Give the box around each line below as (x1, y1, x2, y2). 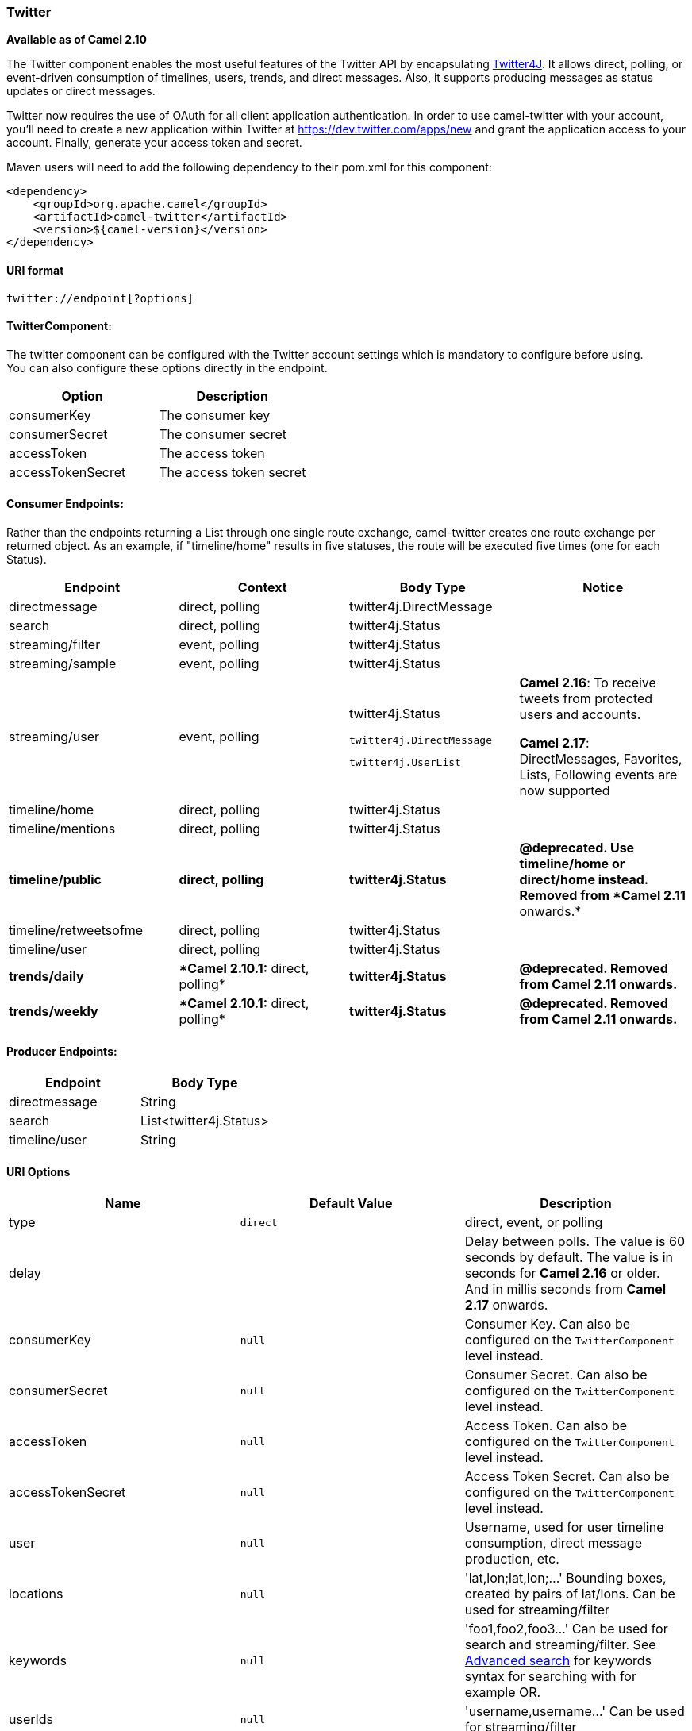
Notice (582, 579, 624, 596)
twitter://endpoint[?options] (6, 291, 194, 305)
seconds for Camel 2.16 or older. (464, 1265, 660, 1282)
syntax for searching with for (464, 1668, 636, 1685)
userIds (9, 1711, 54, 1728)
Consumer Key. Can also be (464, 1316, 631, 1333)
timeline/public (9, 871, 102, 888)
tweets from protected (519, 690, 653, 707)
